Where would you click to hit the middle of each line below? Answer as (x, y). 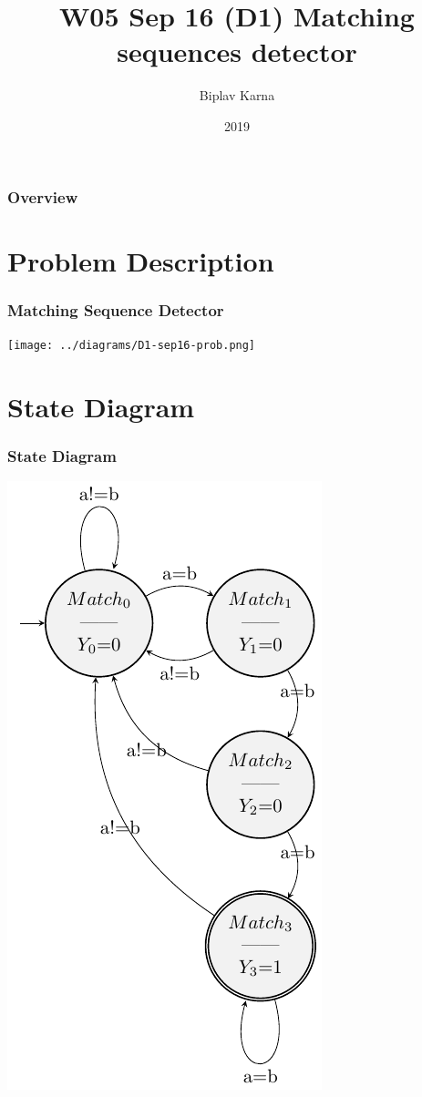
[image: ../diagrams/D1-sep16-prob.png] (132, 346)
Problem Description (141, 260)
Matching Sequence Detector (116, 309)
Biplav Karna (237, 95)
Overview (43, 196)
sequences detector (237, 51)
